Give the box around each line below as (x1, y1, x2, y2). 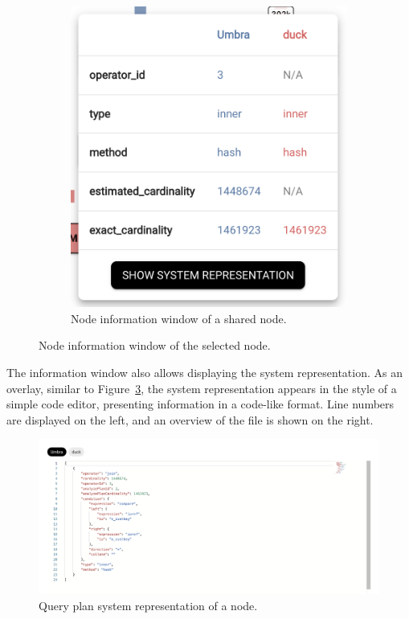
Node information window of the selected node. (39, 337, 271, 354)
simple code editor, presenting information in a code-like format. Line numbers (6, 396, 395, 412)
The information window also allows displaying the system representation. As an (6, 364, 403, 381)
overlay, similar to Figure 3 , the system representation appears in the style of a (6, 379, 397, 396)
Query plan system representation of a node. (39, 596, 258, 613)
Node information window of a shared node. (71, 309, 287, 326)
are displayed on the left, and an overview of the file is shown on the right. (6, 411, 374, 428)
